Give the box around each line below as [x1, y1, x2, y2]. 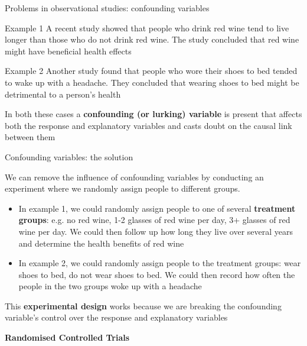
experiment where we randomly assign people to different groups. [5, 182, 240, 195]
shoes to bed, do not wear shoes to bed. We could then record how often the [18, 268, 295, 280]
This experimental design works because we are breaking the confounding [5, 299, 282, 312]
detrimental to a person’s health [5, 88, 121, 100]
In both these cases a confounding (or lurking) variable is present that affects [5, 108, 302, 120]
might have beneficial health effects [5, 44, 132, 57]
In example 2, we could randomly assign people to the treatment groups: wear [18, 257, 301, 269]
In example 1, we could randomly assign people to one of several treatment [18, 202, 296, 214]
